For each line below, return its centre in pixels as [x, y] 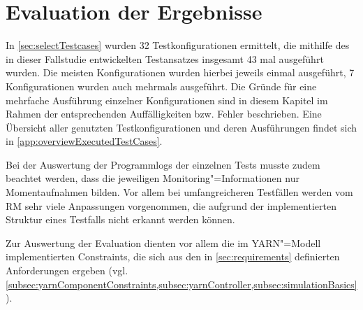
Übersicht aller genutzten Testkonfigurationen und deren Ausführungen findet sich [181, 127]
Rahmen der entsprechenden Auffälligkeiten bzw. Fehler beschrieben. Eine [164, 114]
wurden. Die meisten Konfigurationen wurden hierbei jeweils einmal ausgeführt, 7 [180, 72]
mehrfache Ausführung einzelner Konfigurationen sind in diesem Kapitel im [167, 100]
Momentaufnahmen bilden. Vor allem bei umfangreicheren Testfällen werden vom [179, 192]
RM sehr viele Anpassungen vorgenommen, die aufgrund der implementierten [171, 205]
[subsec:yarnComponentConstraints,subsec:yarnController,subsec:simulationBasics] [181, 284]
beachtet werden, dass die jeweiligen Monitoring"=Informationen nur [153, 178]
